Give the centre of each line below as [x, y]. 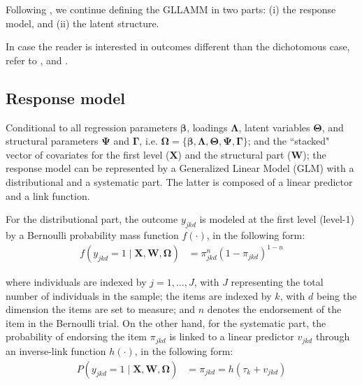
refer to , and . [37, 60]
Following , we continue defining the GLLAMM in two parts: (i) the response [171, 9]
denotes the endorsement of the [274, 309]
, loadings [207, 127]
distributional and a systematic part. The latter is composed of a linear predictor [179, 181]
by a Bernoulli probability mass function [92, 234]
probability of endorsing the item [77, 336]
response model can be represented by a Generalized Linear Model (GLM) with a [180, 168]
